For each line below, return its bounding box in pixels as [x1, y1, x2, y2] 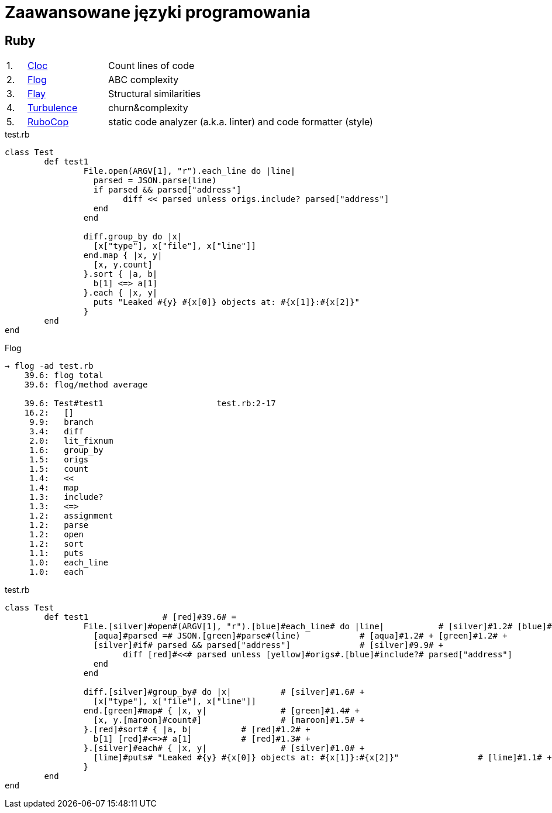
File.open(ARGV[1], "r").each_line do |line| [83, 166, 296, 176]
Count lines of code [108, 60, 195, 72]
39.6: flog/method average [24, 380, 148, 390]
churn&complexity [108, 102, 188, 114]
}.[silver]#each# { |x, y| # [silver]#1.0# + [83, 743, 365, 753]
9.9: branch [29, 417, 94, 427]
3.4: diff [29, 427, 84, 437]
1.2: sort [29, 539, 84, 549]
